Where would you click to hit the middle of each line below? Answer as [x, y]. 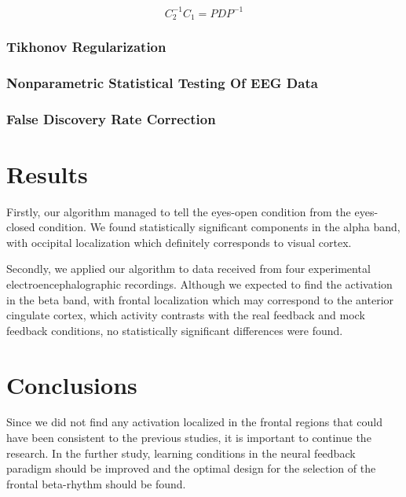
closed [21, 227]
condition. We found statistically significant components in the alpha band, [219, 227]
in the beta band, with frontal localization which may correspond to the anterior [200, 299]
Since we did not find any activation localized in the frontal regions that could [194, 422]
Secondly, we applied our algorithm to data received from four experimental [188, 269]
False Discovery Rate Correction [111, 118]
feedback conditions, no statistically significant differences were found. [175, 330]
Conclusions [72, 384]
